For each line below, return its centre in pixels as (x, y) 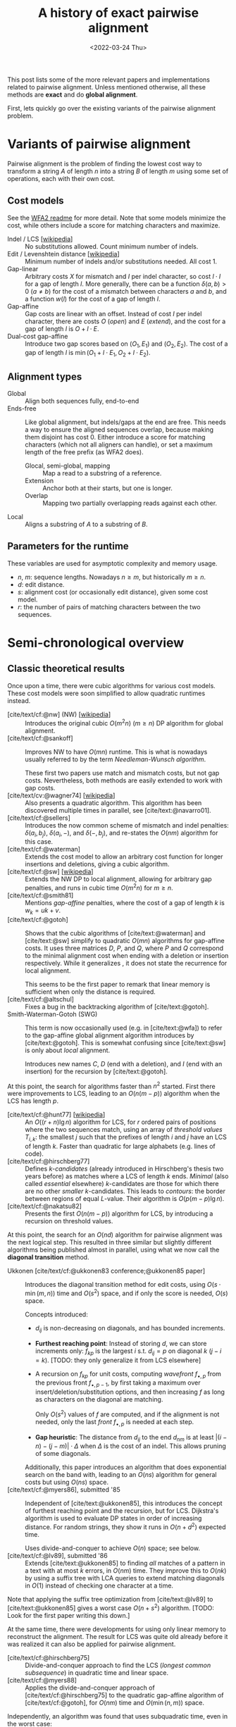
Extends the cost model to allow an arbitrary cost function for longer (124, 856)
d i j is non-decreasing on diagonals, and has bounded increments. (130, 1329)
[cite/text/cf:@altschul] (41, 999)
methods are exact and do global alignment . (73, 94)
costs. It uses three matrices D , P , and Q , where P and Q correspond (124, 948)
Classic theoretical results (66, 669)
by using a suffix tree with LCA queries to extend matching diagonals (125, 1578)
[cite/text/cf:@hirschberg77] (49, 1161)
